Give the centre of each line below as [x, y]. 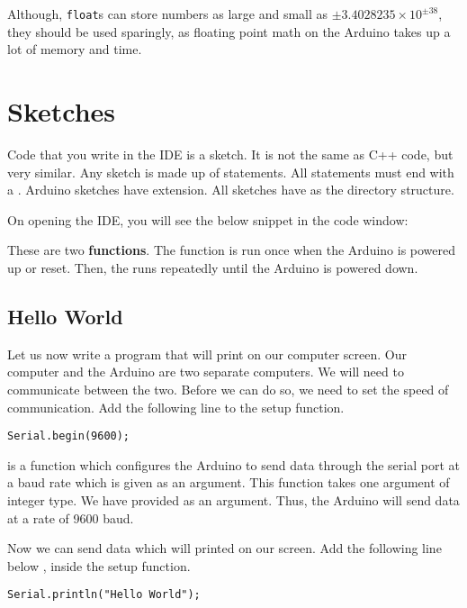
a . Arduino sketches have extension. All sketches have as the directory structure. [231, 190]
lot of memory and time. [75, 49]
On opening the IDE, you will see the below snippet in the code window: [208, 219]
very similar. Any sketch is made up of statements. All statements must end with [231, 172]
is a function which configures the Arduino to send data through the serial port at [233, 464]
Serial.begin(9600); [69, 436]
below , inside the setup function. [99, 565]
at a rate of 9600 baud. [71, 517]
